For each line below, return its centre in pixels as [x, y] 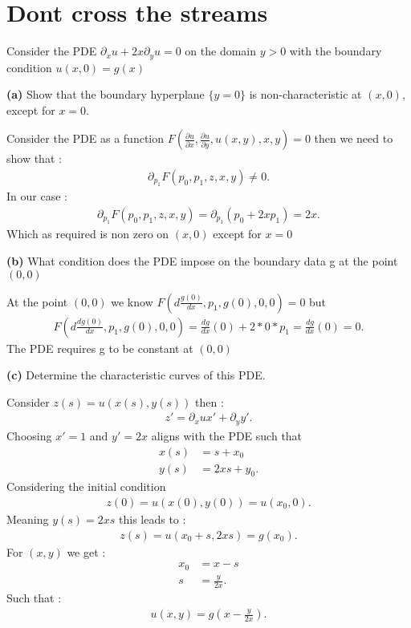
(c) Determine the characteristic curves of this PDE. [136, 375]
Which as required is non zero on [88, 234]
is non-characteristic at [305, 94]
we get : [86, 551]
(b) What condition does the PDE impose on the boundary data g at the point [202, 261]
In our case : [37, 196]
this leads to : [153, 519]
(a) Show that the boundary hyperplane [106, 94]
